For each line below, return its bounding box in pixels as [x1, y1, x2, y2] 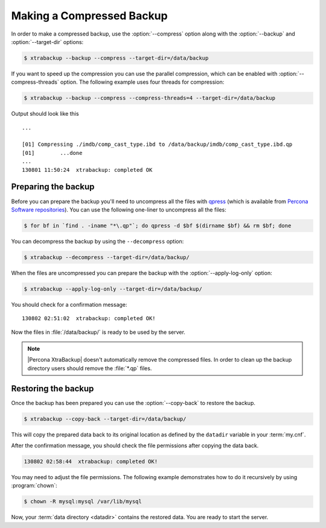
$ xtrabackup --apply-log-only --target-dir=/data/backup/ [24, 285, 202, 292]
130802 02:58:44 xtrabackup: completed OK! [24, 458, 158, 465]
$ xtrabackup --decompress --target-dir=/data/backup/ [24, 254, 190, 260]
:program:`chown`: [11, 482, 57, 489]
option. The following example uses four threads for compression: [60, 78, 225, 86]
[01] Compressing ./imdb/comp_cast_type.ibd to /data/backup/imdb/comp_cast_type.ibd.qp [22, 141, 293, 148]
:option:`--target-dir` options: [11, 38, 84, 45]
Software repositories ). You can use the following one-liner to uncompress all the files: [11, 206, 226, 213]
